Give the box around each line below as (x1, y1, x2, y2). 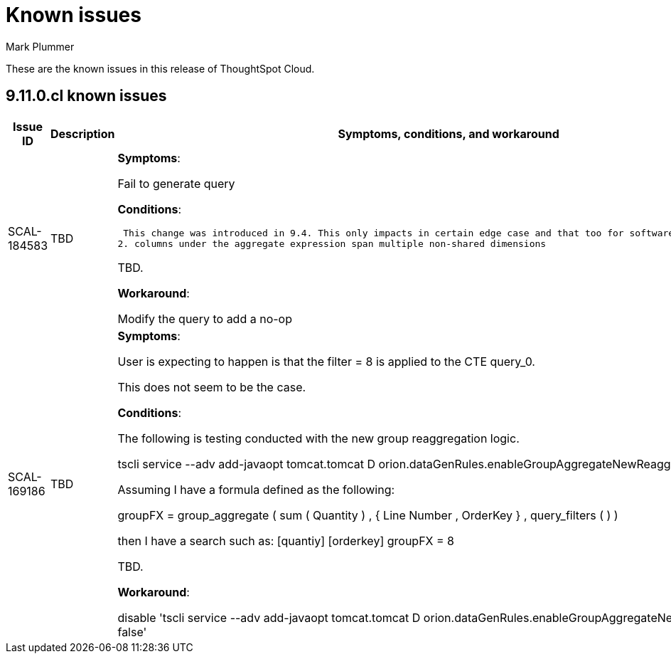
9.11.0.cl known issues (6, 87, 167, 105)
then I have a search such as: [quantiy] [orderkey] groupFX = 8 (117, 533, 454, 548)
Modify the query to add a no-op (117, 311, 292, 326)
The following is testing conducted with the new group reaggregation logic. (117, 431, 520, 446)
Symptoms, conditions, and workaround (338, 126, 559, 141)
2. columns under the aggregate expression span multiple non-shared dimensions (117, 238, 547, 249)
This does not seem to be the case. (117, 379, 306, 394)
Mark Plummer (6, 40, 75, 53)
